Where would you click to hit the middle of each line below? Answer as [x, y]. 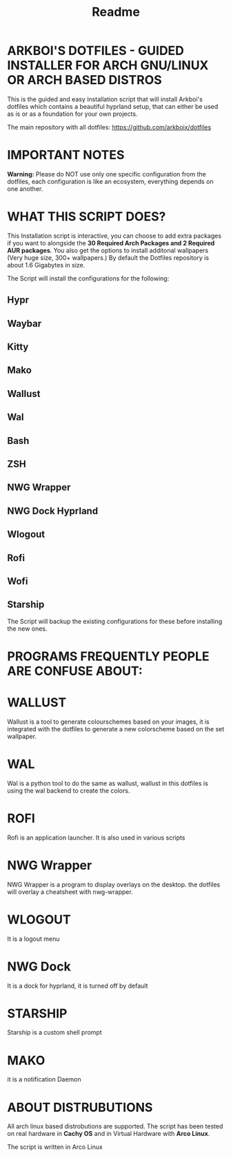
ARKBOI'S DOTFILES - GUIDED [96, 51]
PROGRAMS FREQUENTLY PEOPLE [108, 656]
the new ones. [27, 629]
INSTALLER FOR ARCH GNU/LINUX [108, 65]
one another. [25, 189]
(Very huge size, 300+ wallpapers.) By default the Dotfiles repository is [108, 257]
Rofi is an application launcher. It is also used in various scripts [96, 837]
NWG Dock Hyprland [53, 511]
